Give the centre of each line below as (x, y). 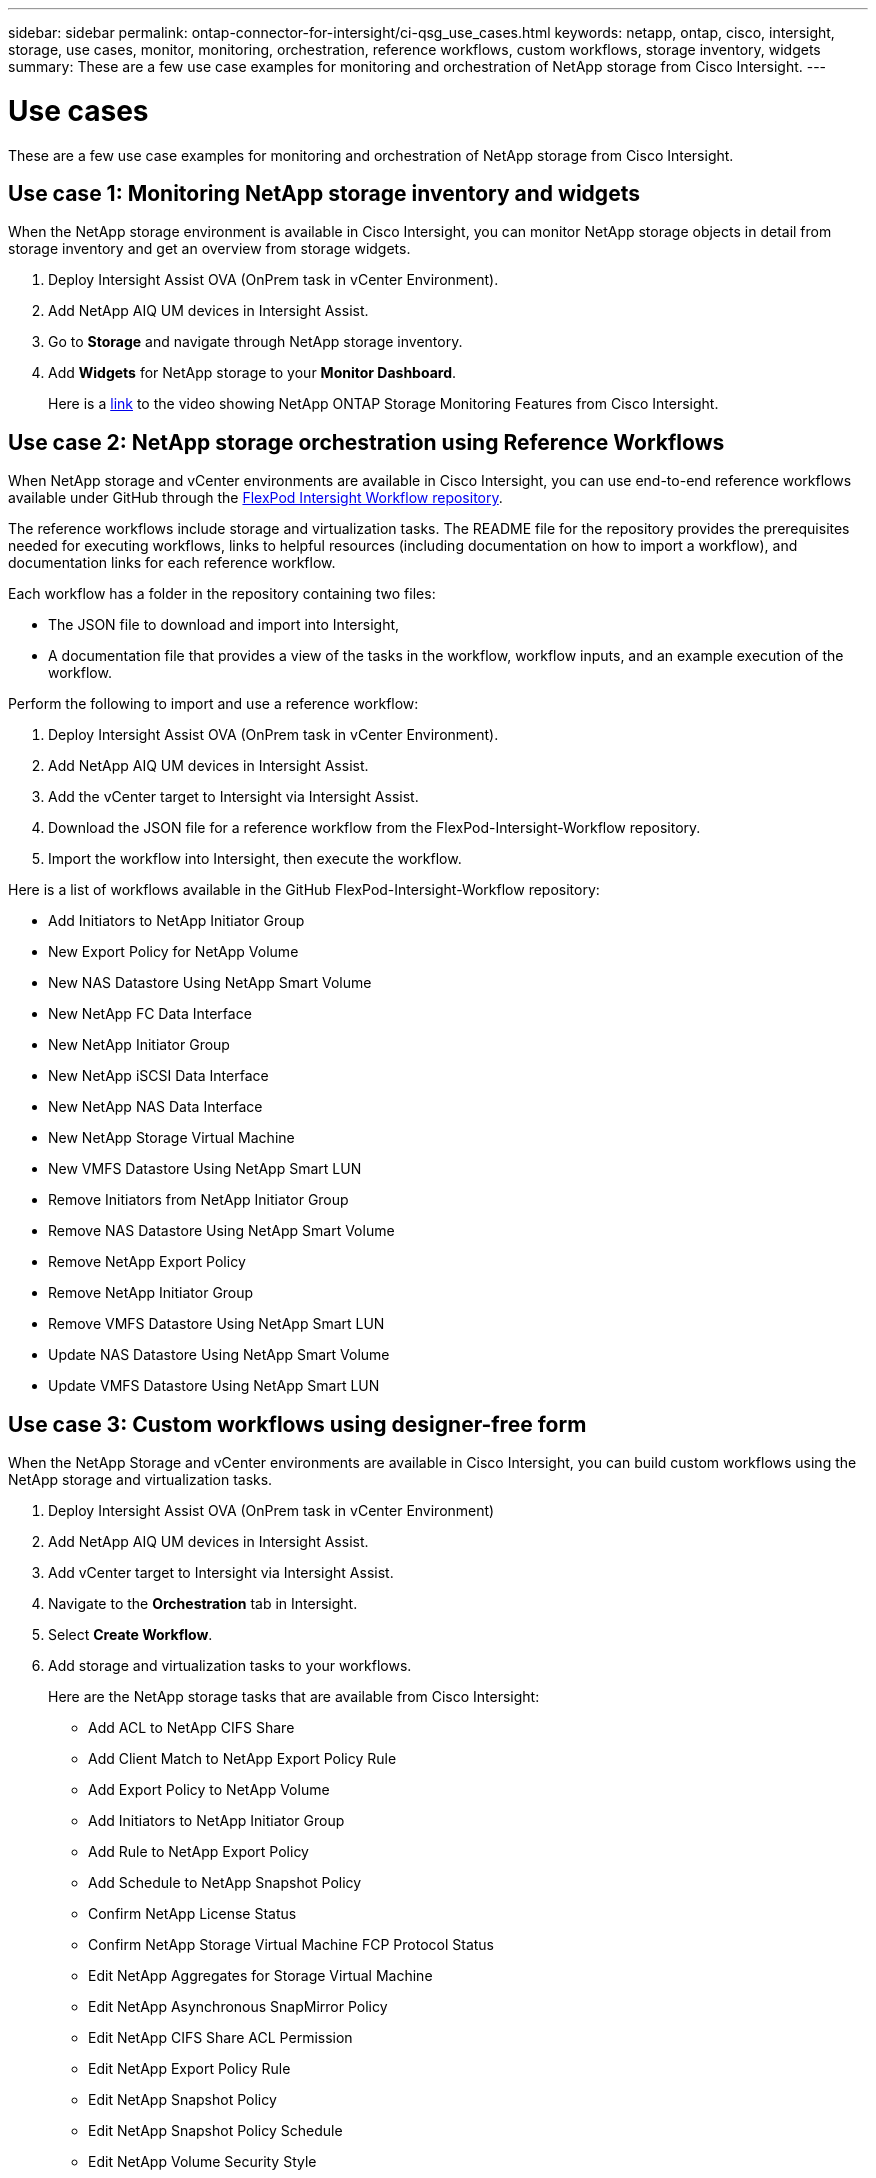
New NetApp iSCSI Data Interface (158, 1076)
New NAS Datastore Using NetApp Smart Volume (210, 983)
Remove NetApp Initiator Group (151, 1293)
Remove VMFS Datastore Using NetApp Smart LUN (216, 1324)
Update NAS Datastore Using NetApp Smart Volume (219, 1355)
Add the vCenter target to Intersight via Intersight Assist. (233, 797)
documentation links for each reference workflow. (172, 563)
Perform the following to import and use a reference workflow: (213, 704)
